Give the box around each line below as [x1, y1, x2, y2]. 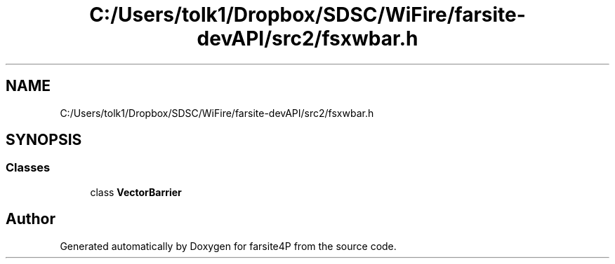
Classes [6, 160, 51, 175]
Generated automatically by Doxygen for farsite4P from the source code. [60, 239, 397, 252]
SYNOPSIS [6, 131, 82, 149]
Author [6, 210, 55, 228]
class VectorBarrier [90, 186, 182, 198]
